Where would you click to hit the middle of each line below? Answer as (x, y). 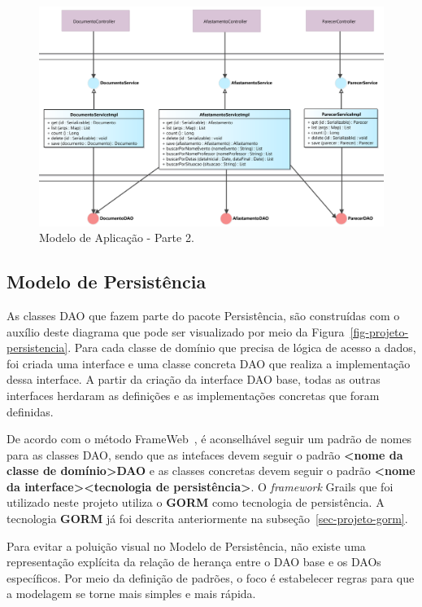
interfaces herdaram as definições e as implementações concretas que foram (193, 395)
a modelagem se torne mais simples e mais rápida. (131, 594)
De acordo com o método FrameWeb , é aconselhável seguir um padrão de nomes (209, 439)
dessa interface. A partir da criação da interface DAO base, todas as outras (194, 379)
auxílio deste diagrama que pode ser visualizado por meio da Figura (176, 331)
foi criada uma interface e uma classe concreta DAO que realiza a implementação (209, 363)
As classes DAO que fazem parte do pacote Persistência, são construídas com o (203, 315)
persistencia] (37, 347)
